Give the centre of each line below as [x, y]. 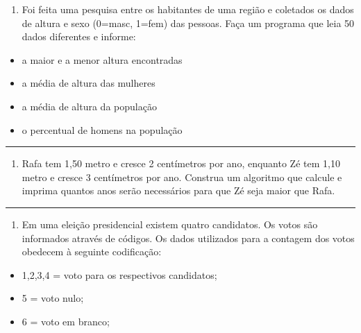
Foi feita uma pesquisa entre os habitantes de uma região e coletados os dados [188, 9]
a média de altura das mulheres [89, 83]
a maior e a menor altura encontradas [102, 59]
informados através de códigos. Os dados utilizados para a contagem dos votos [188, 238]
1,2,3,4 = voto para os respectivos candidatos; [119, 274]
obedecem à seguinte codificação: [92, 251]
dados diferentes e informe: [79, 36]
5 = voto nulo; [53, 298]
